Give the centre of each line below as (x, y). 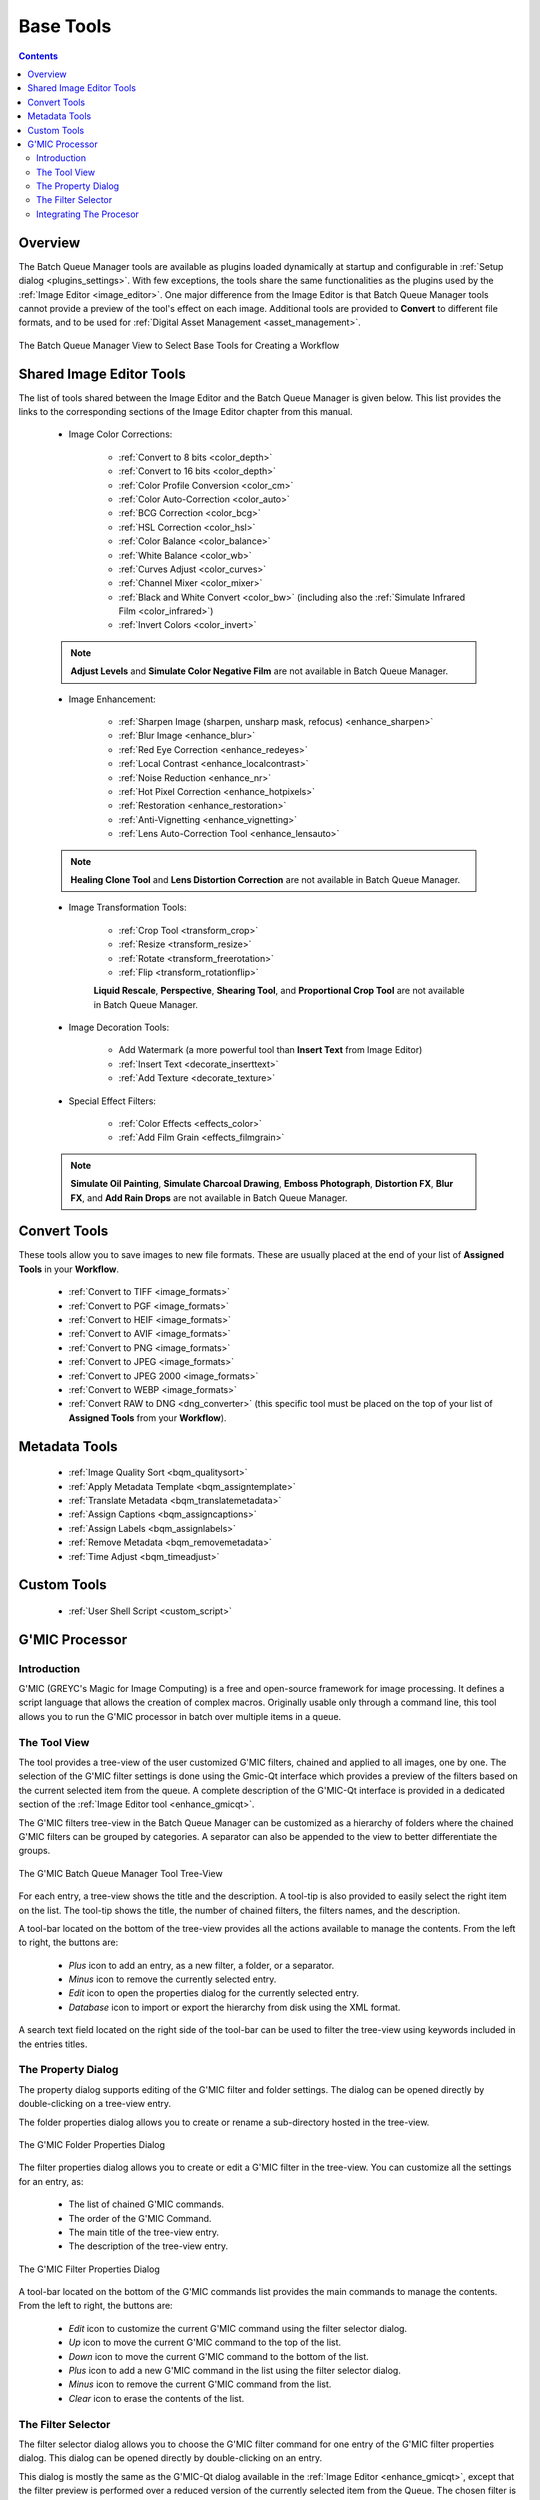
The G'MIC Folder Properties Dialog (91, 2144)
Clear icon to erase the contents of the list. (156, 2398)
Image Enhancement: (112, 699)
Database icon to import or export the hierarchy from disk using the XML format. (234, 2007)
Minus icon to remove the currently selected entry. (172, 1979)
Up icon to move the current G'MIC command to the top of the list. (205, 2342)
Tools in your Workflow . (69, 1269)
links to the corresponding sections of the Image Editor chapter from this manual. (186, 411)
